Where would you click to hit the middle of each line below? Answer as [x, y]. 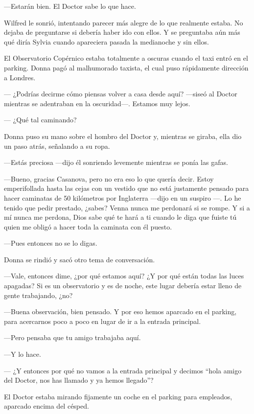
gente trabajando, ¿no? [38, 295]
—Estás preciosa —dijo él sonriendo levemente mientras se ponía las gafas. [116, 162]
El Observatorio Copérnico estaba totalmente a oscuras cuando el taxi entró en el [126, 58]
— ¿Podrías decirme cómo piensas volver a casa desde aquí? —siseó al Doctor [121, 94]
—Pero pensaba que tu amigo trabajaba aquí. [72, 337]
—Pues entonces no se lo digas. [51, 243]
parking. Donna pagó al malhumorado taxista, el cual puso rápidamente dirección [126, 67]
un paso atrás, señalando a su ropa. [57, 146]
